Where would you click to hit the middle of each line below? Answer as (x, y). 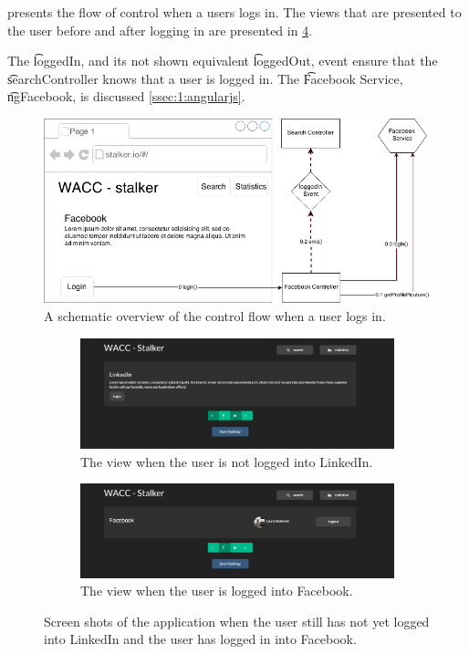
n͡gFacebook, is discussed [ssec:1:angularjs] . (126, 96)
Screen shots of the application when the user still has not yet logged (237, 621)
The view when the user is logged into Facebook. (217, 591)
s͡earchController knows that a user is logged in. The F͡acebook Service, (205, 78)
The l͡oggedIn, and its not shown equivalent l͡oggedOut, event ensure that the (223, 61)
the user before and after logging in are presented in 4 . (160, 30)
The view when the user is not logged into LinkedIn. (227, 461)
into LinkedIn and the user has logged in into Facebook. (200, 639)
